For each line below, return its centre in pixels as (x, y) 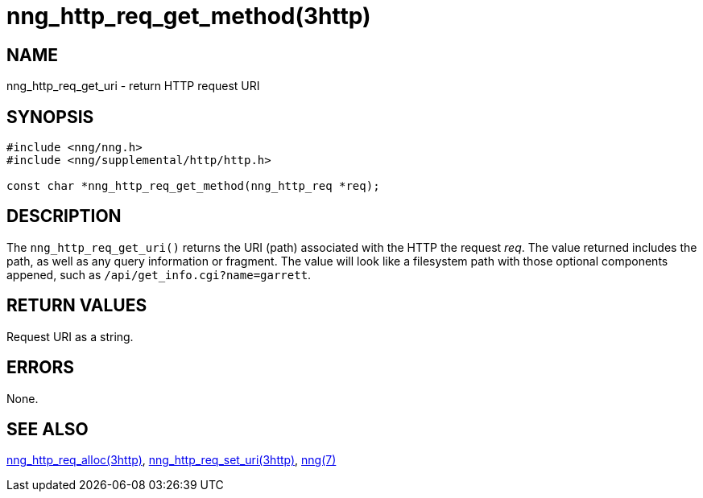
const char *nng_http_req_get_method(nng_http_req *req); (193, 186)
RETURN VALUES (77, 306)
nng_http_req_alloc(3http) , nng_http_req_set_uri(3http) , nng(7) (172, 460)
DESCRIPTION (64, 216)
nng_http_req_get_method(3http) (189, 16)
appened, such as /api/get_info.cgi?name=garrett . (159, 274)
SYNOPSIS (50, 117)
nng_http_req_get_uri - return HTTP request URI (133, 86)
